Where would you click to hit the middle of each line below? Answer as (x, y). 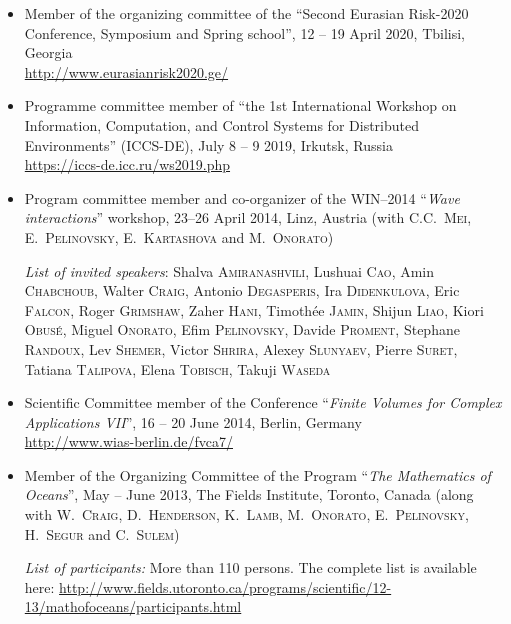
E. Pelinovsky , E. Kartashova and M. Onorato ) (179, 236)
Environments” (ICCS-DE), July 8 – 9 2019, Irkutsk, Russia (208, 144)
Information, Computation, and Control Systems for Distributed (221, 124)
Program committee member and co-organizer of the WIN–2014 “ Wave (242, 197)
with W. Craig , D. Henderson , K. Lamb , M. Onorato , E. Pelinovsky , (246, 514)
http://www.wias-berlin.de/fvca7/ (128, 441)
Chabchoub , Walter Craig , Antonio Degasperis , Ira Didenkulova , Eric (242, 290)
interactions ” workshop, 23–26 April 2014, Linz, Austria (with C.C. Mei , (248, 217)
